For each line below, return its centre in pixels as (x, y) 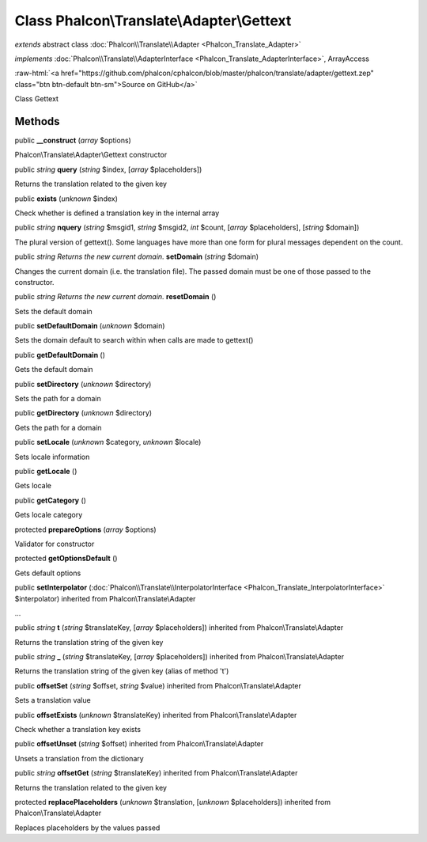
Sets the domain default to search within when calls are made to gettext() (134, 340)
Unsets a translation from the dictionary (79, 758)
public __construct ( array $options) (73, 140)
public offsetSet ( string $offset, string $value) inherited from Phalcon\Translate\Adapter (158, 685)
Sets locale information (52, 457)
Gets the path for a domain (58, 427)
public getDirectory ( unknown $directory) (83, 413)
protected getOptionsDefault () (66, 559)
